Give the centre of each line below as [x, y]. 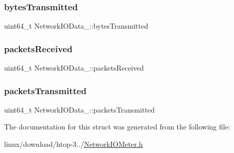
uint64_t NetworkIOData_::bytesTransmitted [76, 26]
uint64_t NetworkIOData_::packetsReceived [74, 68]
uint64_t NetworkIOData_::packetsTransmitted [79, 109]
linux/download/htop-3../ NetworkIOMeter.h [74, 144]
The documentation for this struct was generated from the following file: [117, 127]
